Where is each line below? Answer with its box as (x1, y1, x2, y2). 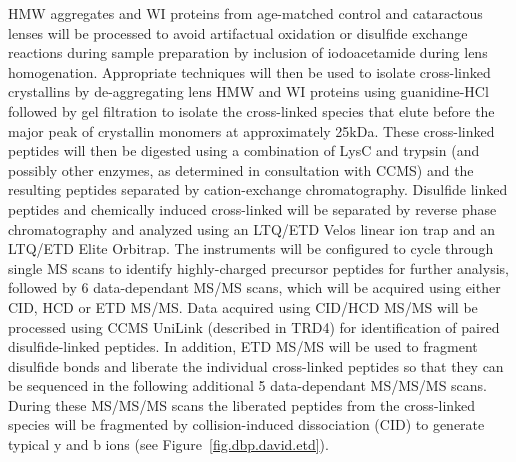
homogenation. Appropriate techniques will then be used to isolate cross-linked (8, 61, 491, 82)
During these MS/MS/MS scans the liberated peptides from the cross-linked (8, 394, 476, 415)
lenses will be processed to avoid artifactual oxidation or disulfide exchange (8, 22, 468, 43)
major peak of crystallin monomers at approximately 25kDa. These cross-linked (8, 120, 495, 141)
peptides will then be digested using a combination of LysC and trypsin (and (8, 140, 480, 161)
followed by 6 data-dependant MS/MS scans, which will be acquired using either (8, 277, 501, 298)
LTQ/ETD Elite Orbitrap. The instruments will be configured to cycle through (8, 238, 494, 259)
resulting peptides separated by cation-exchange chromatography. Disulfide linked (8, 179, 508, 200)
